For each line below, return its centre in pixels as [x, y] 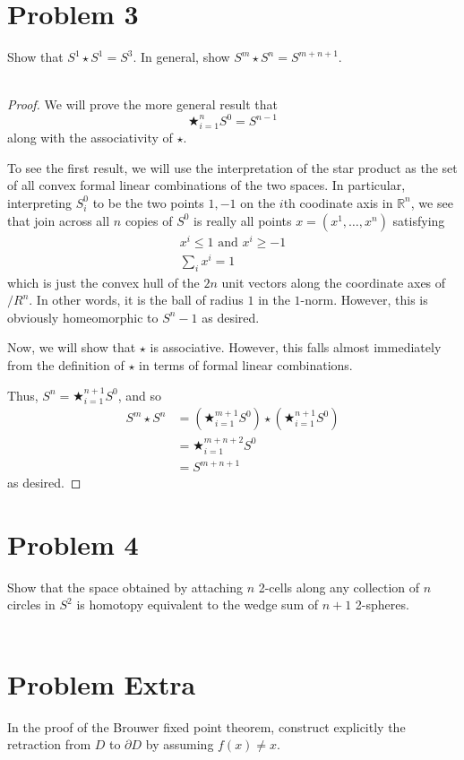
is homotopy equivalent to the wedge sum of [198, 605]
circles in [31, 605]
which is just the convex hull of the [103, 282]
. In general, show [181, 57]
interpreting [40, 202]
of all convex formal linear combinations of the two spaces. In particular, [206, 185]
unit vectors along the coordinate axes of [334, 282]
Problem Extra [102, 683]
